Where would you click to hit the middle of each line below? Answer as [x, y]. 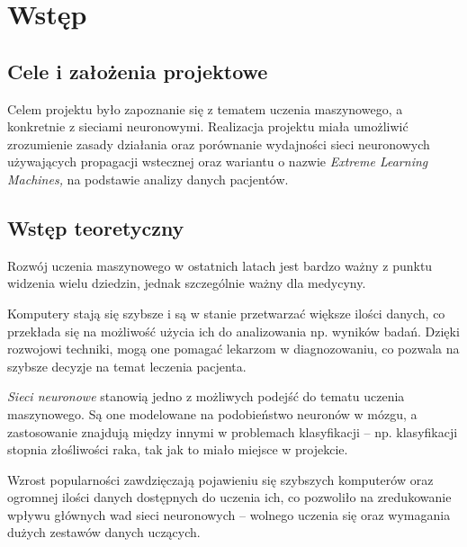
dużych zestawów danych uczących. [104, 532]
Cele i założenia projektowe [138, 71]
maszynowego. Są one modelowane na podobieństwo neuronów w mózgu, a [212, 413]
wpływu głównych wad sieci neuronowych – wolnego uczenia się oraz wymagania [229, 514]
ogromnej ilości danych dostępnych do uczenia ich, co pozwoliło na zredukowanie [229, 497]
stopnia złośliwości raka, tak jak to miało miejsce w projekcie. [178, 449]
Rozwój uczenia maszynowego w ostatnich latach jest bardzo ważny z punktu [220, 265]
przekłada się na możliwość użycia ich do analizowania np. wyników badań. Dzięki [233, 331]
